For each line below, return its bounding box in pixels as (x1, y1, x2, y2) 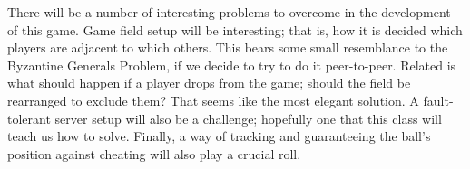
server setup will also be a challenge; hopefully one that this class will (54, 108, 442, 127)
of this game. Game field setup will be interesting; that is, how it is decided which (7, 20, 463, 39)
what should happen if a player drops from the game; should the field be (7, 73, 411, 92)
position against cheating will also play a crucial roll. (7, 144, 301, 163)
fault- (423, 90, 454, 109)
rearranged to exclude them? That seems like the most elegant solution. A (7, 90, 419, 109)
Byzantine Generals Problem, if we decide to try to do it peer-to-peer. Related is (7, 55, 456, 74)
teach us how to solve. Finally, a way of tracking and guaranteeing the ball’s (7, 127, 431, 146)
